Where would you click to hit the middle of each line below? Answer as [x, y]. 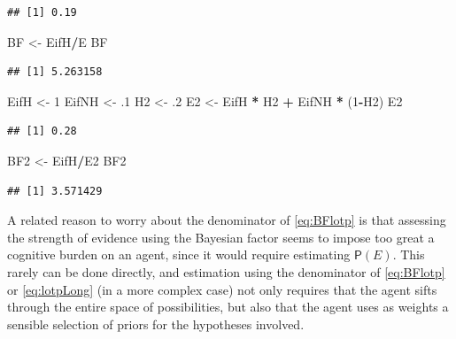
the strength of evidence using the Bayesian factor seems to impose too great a [221, 237]
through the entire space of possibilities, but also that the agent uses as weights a [228, 307]
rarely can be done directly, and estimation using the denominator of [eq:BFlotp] [226, 271]
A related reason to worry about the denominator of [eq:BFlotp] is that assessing [227, 220]
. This [409, 254]
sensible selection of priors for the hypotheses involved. [156, 324]
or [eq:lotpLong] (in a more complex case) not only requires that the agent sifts [222, 289]
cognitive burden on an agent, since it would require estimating [179, 254]
